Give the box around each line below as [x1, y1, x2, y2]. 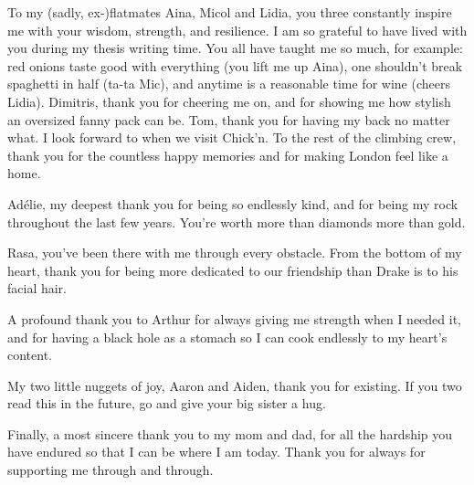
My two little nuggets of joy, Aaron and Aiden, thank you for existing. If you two [7, 375, 462, 395]
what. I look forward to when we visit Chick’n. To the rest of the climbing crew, [7, 128, 457, 147]
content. [7, 345, 52, 364]
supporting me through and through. [7, 460, 214, 480]
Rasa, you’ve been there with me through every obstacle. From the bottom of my [7, 243, 462, 262]
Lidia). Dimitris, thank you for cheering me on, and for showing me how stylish [7, 91, 451, 111]
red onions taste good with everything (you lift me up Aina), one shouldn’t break [7, 56, 463, 75]
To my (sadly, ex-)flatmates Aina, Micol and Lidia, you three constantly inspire [7, 3, 452, 21]
